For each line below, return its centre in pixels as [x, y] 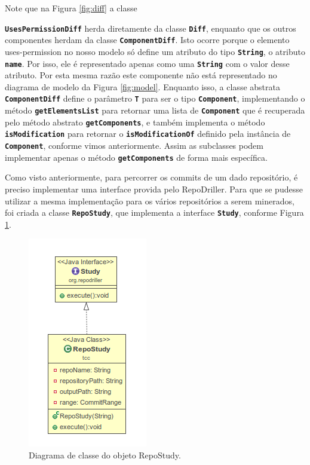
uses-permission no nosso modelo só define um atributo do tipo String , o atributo [155, 51]
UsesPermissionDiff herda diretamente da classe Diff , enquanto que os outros [151, 28]
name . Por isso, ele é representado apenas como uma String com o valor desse [147, 63]
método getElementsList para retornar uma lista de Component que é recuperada [155, 110]
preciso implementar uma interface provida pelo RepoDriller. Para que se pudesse [154, 189]
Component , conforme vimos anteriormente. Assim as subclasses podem [134, 146]
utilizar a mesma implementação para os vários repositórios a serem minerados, [150, 201]
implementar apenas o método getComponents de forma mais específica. [136, 157]
